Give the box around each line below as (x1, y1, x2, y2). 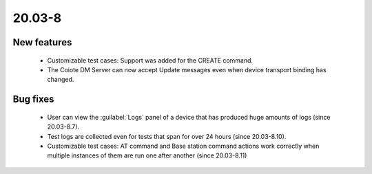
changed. (47, 76, 74, 84)
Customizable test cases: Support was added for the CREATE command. (47, 56, 254, 65)
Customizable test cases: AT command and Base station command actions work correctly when (47, 142, 320, 150)
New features (12, 36, 72, 48)
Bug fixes (12, 94, 54, 105)
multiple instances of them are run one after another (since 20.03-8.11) (47, 151, 247, 160)
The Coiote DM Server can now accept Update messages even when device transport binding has (47, 65, 327, 74)
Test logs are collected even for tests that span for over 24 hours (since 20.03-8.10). (47, 132, 287, 140)
